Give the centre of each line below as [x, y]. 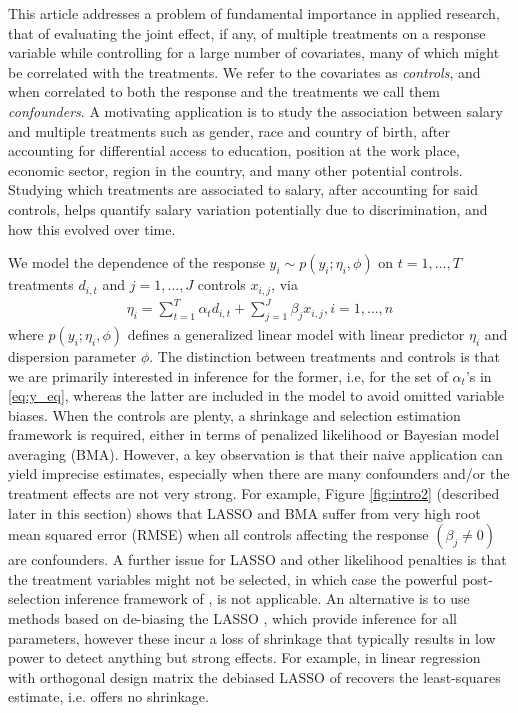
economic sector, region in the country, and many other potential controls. [235, 169]
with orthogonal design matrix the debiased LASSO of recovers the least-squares [254, 676]
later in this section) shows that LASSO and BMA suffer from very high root [244, 512]
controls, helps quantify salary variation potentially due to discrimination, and [248, 208]
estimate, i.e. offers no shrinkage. [108, 696]
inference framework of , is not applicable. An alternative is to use [267, 598]
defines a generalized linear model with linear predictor [296, 333]
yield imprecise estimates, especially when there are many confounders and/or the [259, 473]
